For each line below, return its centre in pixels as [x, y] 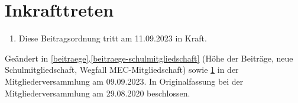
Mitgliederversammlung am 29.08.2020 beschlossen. [98, 93]
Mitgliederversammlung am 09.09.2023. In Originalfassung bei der [124, 81]
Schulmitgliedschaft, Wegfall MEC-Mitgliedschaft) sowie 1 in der [122, 70]
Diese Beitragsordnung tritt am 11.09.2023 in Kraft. [113, 38]
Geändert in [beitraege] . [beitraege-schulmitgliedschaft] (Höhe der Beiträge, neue [149, 58]
